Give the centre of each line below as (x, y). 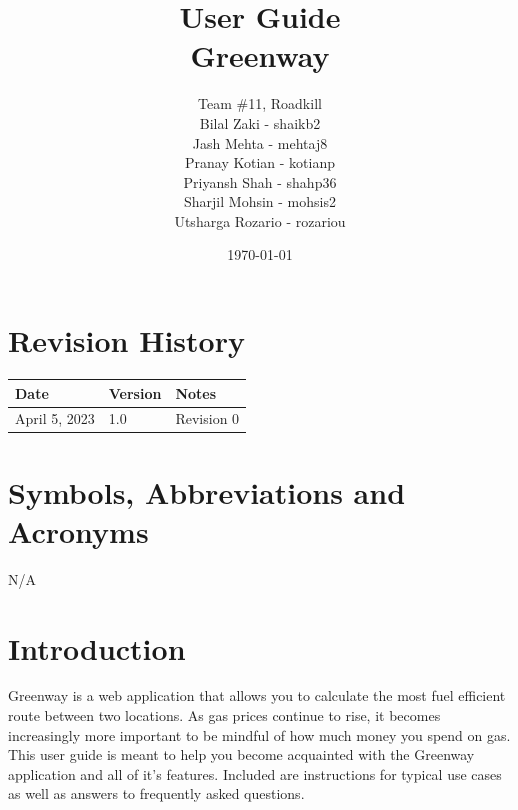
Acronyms (78, 530)
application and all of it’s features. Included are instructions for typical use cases (255, 773)
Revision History (126, 340)
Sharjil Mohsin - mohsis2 (260, 201)
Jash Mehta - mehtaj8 (260, 142)
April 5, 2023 (55, 418)
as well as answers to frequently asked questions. (156, 793)
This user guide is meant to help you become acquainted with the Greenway (241, 754)
